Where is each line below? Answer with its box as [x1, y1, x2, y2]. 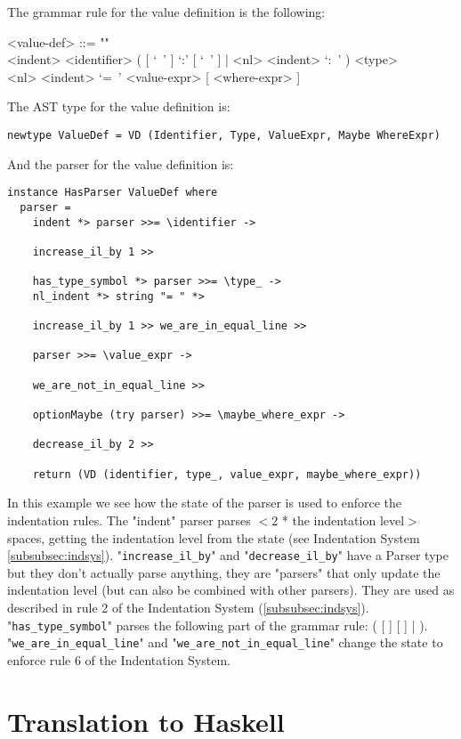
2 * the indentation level [271, 510, 405, 529]
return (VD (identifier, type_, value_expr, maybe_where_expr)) [32, 467, 422, 481]
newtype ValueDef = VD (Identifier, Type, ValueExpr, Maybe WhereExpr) [7, 128, 441, 142]
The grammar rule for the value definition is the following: [7, 3, 326, 20]
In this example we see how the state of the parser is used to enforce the [7, 493, 402, 512]
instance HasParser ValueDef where [7, 186, 218, 199]
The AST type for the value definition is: [7, 97, 230, 116]
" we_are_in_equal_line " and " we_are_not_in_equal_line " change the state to [7, 633, 443, 652]
